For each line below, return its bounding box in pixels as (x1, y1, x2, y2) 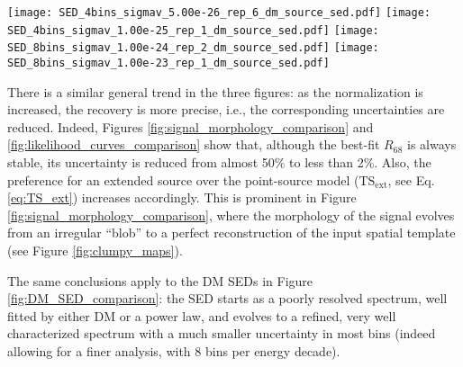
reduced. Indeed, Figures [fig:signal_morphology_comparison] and (7, 117, 374, 136)
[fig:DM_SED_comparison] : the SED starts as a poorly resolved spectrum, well (7, 289, 448, 308)
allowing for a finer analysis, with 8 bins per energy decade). (7, 341, 340, 360)
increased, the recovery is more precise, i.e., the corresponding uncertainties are (7, 100, 445, 119)
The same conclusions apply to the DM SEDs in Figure (7, 271, 313, 290)
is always (406, 135, 457, 154)
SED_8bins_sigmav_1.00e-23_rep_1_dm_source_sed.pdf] (7, 56, 330, 69)
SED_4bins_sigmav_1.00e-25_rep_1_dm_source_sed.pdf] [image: (7, 23, 379, 37)
